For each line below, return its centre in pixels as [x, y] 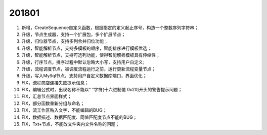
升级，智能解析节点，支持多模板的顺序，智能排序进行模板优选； [87, 48]
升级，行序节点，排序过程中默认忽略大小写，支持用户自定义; [83, 62]
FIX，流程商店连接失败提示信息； [55, 83]
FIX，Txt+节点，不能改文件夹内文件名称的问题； [71, 124]
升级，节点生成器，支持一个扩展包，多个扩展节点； [73, 34]
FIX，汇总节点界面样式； [46, 97]
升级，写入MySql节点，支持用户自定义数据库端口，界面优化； [84, 76]
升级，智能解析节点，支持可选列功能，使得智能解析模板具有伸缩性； [91, 55]
